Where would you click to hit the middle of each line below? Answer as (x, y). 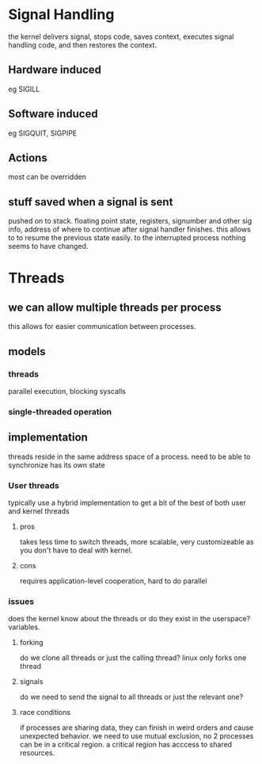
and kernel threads (39, 511)
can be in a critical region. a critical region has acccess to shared (125, 745)
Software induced (53, 114)
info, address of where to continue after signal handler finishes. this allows (129, 229)
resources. (37, 753)
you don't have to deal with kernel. (76, 550)
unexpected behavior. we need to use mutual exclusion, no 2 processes (137, 736)
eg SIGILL (24, 89)
